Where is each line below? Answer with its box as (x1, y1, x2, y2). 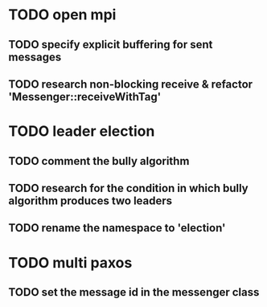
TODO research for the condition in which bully (8, 181, 249, 194)
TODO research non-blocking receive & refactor (8, 77, 253, 91)
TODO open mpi (8, 6, 117, 24)
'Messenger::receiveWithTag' (8, 90, 162, 104)
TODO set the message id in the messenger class (8, 285, 260, 299)
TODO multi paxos (8, 253, 133, 272)
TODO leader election (8, 122, 155, 141)
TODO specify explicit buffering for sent (8, 38, 213, 51)
